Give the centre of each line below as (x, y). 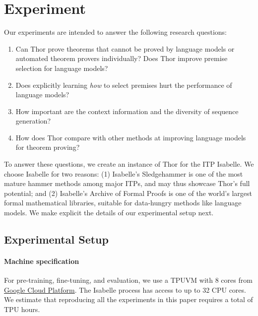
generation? (33, 121)
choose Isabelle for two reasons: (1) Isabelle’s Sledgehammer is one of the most (124, 173)
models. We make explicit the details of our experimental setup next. (109, 213)
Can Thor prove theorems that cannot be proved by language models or (125, 48)
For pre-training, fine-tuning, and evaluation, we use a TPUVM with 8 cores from (128, 280)
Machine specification (42, 261)
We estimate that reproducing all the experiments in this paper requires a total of (129, 299)
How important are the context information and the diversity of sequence (127, 111)
